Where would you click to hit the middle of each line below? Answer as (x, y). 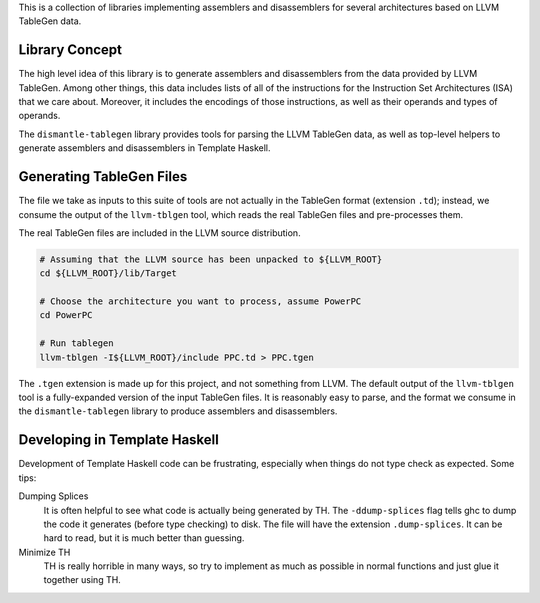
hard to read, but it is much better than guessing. (144, 538)
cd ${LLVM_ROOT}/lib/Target (108, 273)
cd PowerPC (66, 315)
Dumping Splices (53, 496)
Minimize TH (44, 552)
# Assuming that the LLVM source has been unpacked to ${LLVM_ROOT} (211, 259)
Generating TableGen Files (103, 176)
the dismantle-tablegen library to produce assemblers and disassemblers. (178, 411)
